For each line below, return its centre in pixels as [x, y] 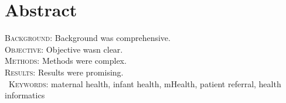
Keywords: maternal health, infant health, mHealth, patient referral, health [145, 83]
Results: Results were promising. [64, 72]
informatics [25, 95]
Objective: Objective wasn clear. [64, 49]
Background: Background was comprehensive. [88, 38]
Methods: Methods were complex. [66, 61]
